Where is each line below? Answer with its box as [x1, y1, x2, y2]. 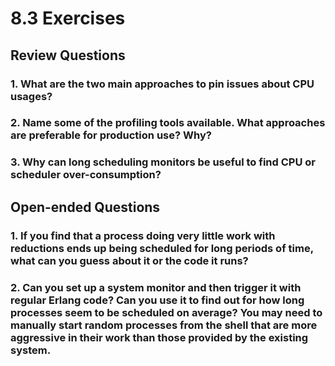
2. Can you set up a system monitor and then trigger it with [10, 280, 302, 294]
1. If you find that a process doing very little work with [10, 228, 276, 242]
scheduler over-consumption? [10, 168, 162, 182]
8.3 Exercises [10, 7, 126, 30]
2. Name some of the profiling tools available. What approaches [10, 116, 326, 130]
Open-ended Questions [10, 198, 161, 216]
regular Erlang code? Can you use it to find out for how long [10, 293, 305, 307]
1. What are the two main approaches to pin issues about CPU [10, 77, 315, 91]
